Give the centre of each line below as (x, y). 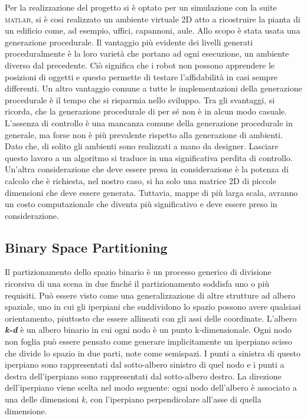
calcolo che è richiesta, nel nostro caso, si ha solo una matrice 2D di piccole (141, 180)
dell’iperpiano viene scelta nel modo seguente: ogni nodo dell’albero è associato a (151, 387)
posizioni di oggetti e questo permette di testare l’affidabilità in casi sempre (141, 76)
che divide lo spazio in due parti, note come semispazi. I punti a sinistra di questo (153, 353)
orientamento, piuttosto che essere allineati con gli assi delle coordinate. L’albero (151, 318)
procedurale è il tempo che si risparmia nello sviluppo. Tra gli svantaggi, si (140, 99)
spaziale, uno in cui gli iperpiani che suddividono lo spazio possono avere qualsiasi (153, 307)
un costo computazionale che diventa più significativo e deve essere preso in (141, 204)
